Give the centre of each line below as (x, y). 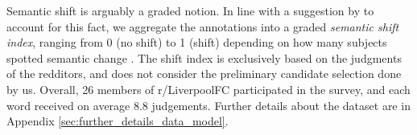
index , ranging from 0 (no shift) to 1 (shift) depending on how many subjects (197, 42)
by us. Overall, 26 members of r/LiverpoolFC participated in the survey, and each (208, 89)
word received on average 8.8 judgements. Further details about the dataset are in (208, 105)
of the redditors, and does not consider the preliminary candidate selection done (204, 74)
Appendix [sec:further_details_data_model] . (118, 121)
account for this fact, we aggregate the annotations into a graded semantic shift (203, 26)
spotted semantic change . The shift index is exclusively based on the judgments (204, 57)
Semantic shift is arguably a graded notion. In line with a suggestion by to (190, 10)
